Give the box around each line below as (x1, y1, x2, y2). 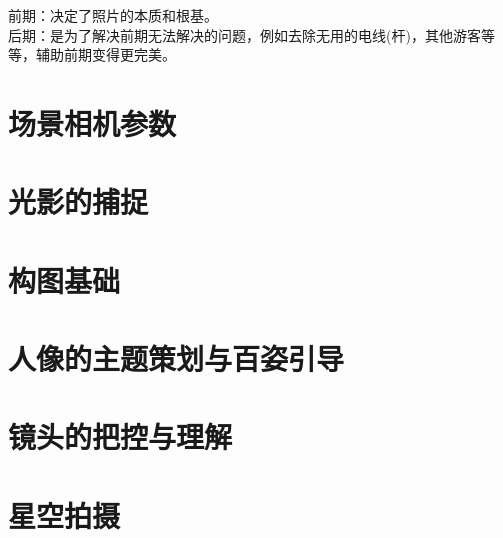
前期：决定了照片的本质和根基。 (8, 5, 218, 25)
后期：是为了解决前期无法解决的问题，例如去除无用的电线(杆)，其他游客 (8, 24, 481, 45)
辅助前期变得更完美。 (35, 44, 176, 65)
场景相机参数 (8, 102, 177, 143)
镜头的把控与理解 (8, 416, 233, 457)
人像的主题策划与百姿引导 (8, 338, 345, 379)
